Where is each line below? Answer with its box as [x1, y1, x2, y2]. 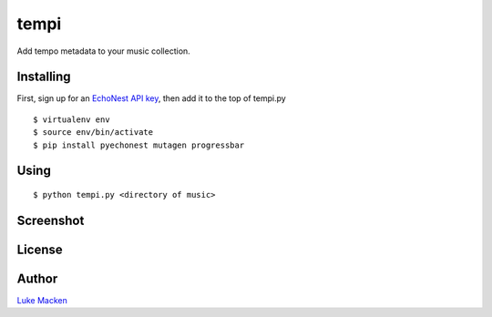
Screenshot [16, 212, 85, 228]
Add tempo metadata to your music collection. [16, 46, 190, 56]
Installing [16, 69, 72, 85]
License [16, 241, 63, 257]
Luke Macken [16, 294, 67, 305]
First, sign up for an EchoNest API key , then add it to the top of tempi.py [16, 93, 286, 104]
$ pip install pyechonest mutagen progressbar [33, 139, 245, 150]
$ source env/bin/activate [33, 128, 154, 138]
